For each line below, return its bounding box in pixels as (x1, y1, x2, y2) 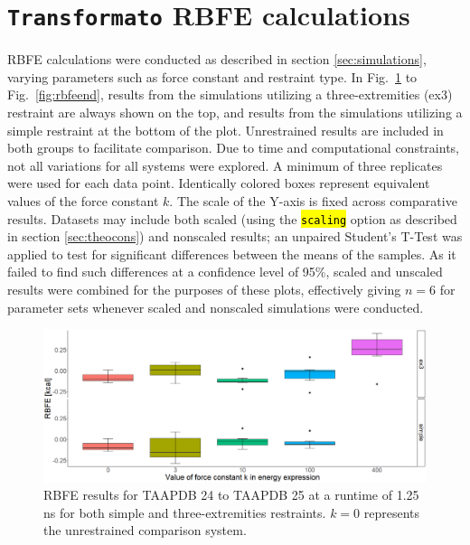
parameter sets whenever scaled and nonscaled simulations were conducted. (7, 297, 424, 316)
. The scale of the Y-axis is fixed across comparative (169, 192, 457, 210)
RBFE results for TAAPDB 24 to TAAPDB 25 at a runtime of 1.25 (43, 485, 419, 504)
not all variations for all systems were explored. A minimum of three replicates (7, 155, 443, 174)
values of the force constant (7, 192, 159, 210)
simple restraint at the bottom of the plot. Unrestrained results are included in (7, 120, 444, 139)
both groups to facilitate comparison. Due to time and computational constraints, (7, 138, 459, 157)
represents (363, 503, 420, 522)
